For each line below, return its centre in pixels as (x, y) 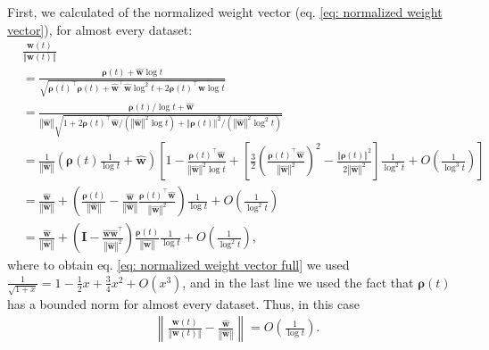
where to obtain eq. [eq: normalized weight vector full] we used (178, 265)
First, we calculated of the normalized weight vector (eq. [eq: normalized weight (225, 12)
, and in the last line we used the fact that (298, 282)
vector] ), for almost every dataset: (100, 29)
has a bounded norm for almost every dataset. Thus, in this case (183, 303)
